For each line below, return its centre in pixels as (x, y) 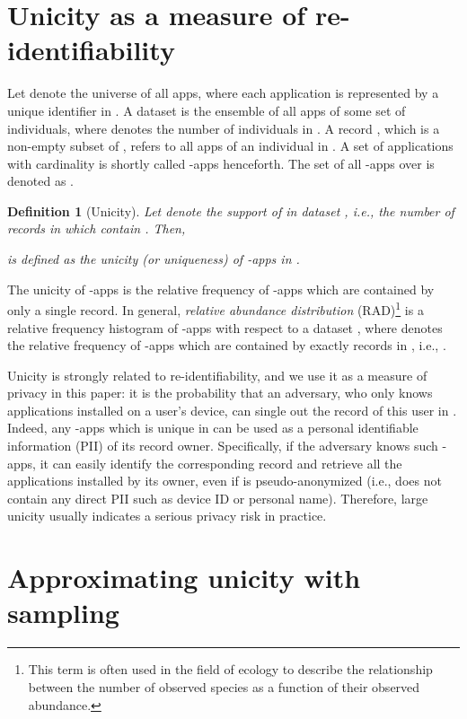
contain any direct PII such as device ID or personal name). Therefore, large (218, 498)
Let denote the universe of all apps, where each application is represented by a (223, 93)
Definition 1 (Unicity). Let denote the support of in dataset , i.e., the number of (231, 210)
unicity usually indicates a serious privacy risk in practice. (167, 516)
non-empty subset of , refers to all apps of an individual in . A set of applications (230, 146)
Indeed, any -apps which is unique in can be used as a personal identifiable (213, 428)
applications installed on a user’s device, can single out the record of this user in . (232, 410)
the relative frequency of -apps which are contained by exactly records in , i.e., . (227, 345)
